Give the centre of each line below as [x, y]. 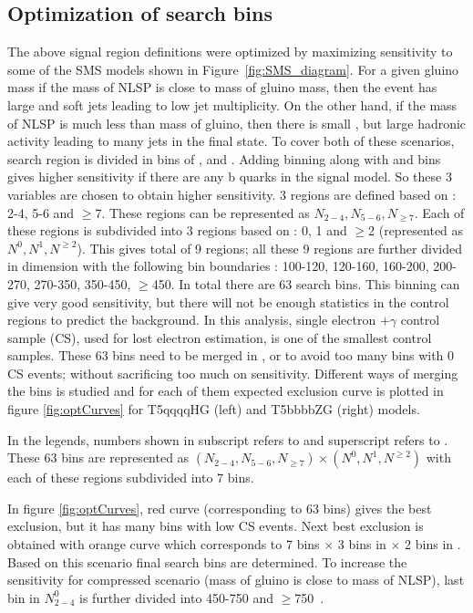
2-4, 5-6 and [41, 212]
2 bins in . [433, 544]
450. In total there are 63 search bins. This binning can [306, 283]
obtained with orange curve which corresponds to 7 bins [164, 544]
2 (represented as [416, 230]
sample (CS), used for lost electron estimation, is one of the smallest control [220, 337]
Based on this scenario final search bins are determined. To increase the [207, 561]
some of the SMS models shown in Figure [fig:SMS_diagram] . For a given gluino [233, 69]
